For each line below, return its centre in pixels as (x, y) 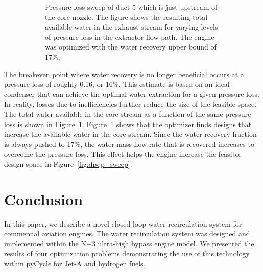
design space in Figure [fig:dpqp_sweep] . (68, 164)
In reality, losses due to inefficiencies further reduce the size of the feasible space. (130, 104)
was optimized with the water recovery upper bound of (131, 47)
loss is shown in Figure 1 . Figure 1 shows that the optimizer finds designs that (128, 124)
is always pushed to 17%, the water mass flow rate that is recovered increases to (129, 144)
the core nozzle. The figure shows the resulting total (126, 17)
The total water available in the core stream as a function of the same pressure (128, 114)
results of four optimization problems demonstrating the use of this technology (127, 253)
